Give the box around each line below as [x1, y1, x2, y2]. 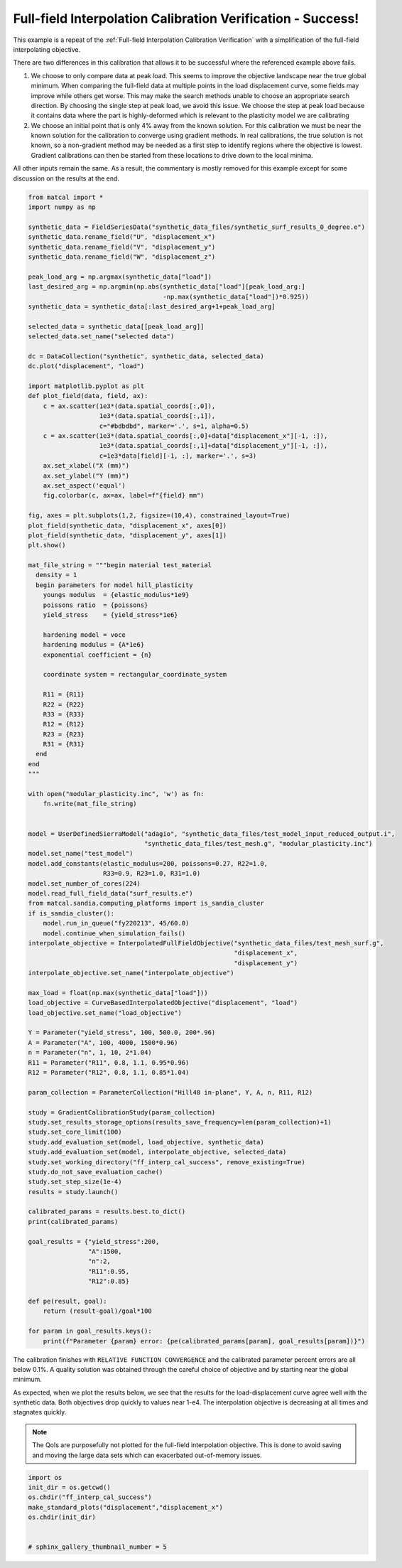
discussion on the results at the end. [13, 174, 120, 183]
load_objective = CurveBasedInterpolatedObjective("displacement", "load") [28, 999, 298, 1007]
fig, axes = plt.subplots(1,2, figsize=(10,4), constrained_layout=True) [28, 512, 290, 520]
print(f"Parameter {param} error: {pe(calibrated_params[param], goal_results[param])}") [43, 1337, 366, 1345]
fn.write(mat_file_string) [43, 800, 138, 808]
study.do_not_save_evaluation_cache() [28, 1168, 163, 1176]
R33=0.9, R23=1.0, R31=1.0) [103, 869, 201, 878]
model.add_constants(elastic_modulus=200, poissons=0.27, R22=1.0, [28, 859, 268, 867]
